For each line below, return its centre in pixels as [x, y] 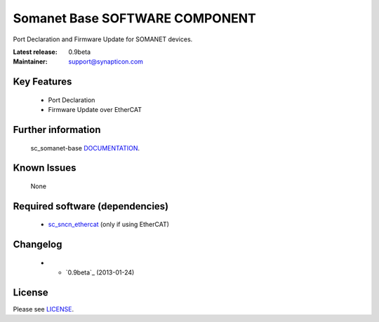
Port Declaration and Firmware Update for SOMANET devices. [103, 39]
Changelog [38, 245]
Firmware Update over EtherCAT [95, 110]
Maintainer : [31, 62]
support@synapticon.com [106, 62]
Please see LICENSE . [43, 309]
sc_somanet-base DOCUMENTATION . [85, 148]
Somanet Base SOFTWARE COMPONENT [134, 18]
